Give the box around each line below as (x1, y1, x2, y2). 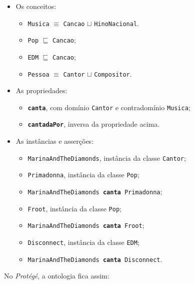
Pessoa (27, 71, 49, 78)
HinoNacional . (94, 18, 139, 28)
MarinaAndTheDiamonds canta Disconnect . (27, 253, 162, 264)
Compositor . (94, 68, 132, 79)
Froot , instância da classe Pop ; (27, 203, 121, 213)
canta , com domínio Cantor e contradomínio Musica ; (27, 102, 190, 112)
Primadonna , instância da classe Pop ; (27, 169, 139, 180)
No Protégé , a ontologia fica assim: (4, 270, 109, 281)
